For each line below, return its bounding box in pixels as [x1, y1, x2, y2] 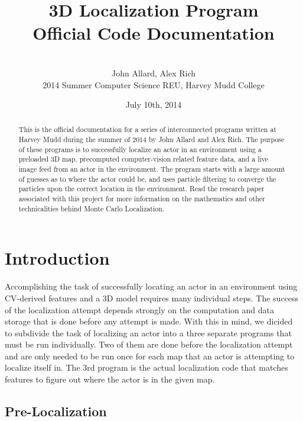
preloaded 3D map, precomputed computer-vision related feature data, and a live [18, 154, 268, 164]
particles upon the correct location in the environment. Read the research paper [18, 184, 265, 194]
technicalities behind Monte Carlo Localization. [18, 203, 165, 213]
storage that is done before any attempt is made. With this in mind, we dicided [5, 315, 293, 327]
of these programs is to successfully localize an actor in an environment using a [18, 144, 262, 154]
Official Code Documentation [32, 21, 275, 45]
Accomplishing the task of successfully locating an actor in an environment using [5, 280, 298, 293]
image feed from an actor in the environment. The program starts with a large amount [18, 164, 285, 174]
